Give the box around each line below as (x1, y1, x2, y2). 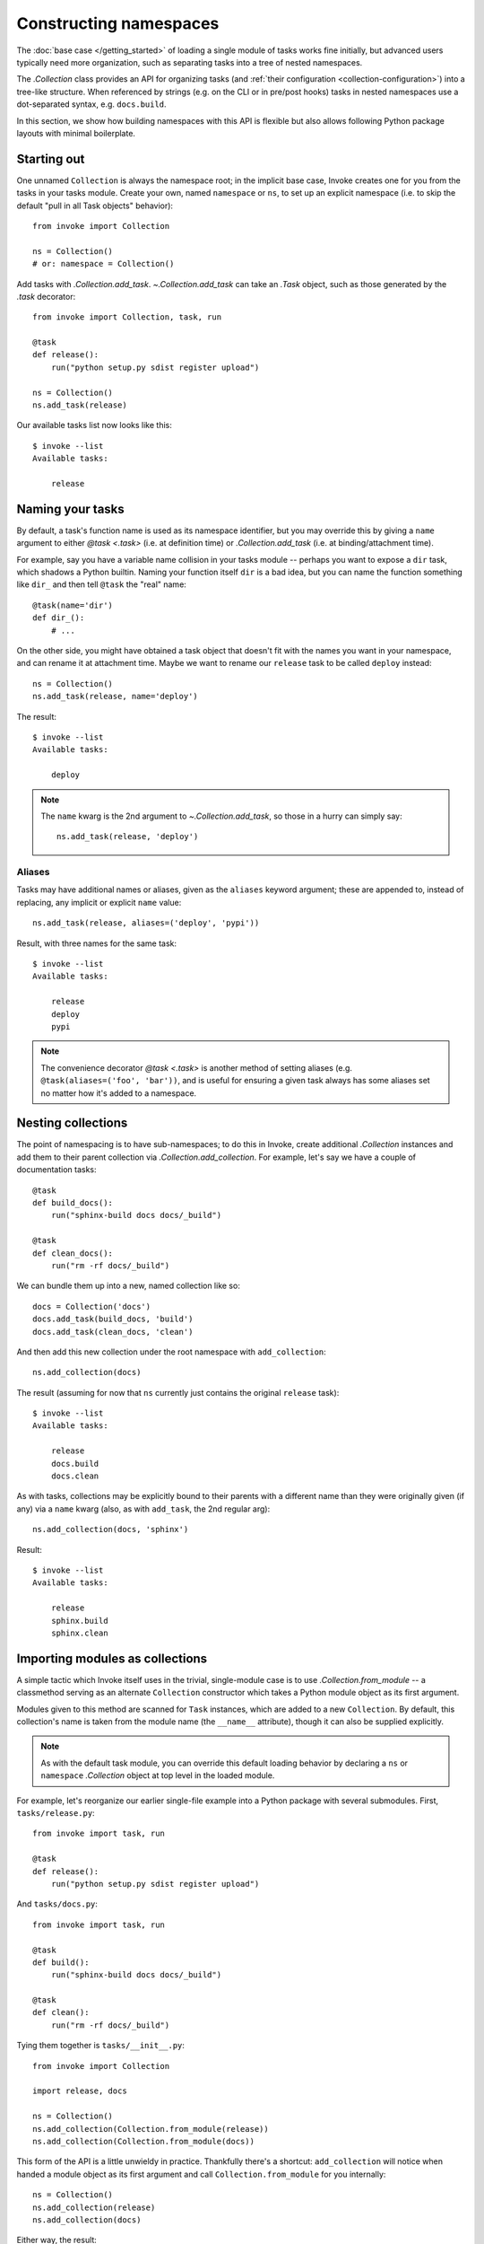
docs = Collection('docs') (32, 1302, 151, 1311)
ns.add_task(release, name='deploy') (32, 691, 199, 702)
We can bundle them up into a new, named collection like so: (16, 1280, 241, 1292)
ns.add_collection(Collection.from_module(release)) (32, 2124, 269, 2134)
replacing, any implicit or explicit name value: (16, 897, 182, 907)
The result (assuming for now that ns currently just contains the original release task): (16, 1387, 340, 1398)
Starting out (16, 151, 85, 166)
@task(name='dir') (32, 600, 114, 610)
